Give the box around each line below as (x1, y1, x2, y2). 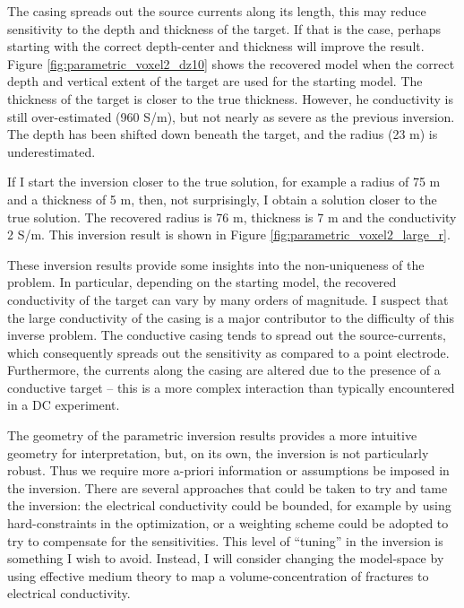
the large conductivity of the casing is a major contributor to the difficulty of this (7, 308, 454, 326)
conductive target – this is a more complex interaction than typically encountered (7, 378, 455, 396)
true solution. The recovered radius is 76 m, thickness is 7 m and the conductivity (7, 207, 457, 226)
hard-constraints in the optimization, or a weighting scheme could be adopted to (7, 514, 449, 533)
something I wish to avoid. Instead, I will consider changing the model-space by (7, 549, 444, 568)
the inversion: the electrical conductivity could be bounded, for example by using (7, 496, 451, 515)
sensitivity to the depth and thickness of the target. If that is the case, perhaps (7, 19, 441, 38)
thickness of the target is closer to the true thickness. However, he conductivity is (7, 89, 454, 108)
